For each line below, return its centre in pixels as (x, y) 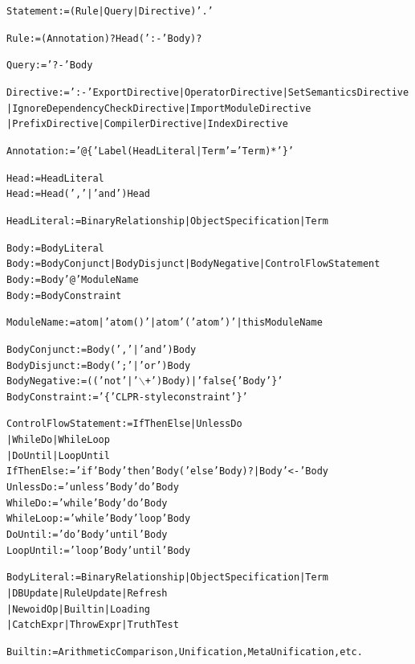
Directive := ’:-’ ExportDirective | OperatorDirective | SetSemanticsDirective (208, 92)
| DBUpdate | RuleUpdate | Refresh (87, 594)
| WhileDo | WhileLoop (58, 440)
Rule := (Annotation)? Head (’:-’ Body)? (104, 38)
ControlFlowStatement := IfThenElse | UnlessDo (124, 424)
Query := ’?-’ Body (50, 66)
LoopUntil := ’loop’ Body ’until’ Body (99, 550)
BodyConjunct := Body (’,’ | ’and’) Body (102, 349)
